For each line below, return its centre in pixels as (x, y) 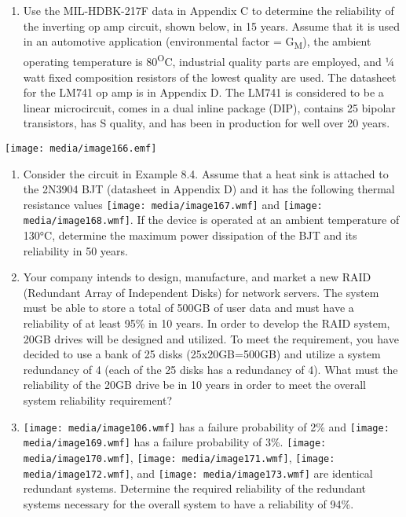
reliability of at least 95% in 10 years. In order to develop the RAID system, (207, 323)
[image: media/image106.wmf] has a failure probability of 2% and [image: (206, 426)
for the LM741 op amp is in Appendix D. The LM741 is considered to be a (203, 92)
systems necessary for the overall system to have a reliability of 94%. (188, 503)
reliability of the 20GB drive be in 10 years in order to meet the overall (194, 385)
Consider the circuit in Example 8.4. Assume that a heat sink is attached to (206, 173)
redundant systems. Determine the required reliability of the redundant (195, 488)
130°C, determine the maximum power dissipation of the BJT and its (190, 235)
